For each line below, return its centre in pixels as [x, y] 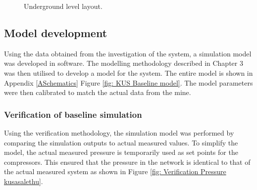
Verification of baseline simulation [73, 114]
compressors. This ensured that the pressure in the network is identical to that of [127, 162]
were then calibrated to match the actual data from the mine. [98, 92]
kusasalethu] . [24, 181]
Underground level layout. [63, 6]
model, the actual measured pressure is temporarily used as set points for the [121, 152]
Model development [56, 32]
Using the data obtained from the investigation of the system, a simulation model [128, 53]
